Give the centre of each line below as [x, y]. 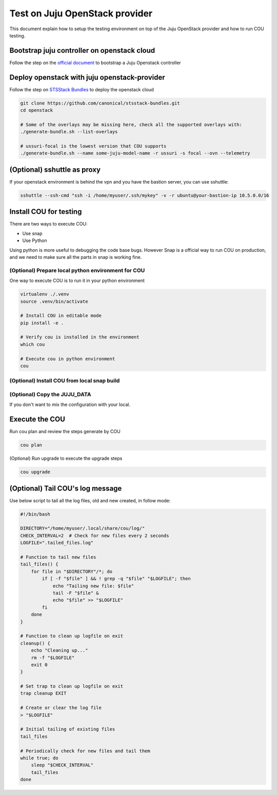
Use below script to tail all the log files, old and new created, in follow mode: [90, 500]
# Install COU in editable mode [61, 316]
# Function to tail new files [58, 557]
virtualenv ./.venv [45, 294]
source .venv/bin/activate [54, 301]
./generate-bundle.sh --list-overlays [69, 132]
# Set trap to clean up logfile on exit [72, 686]
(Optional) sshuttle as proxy [55, 169]
